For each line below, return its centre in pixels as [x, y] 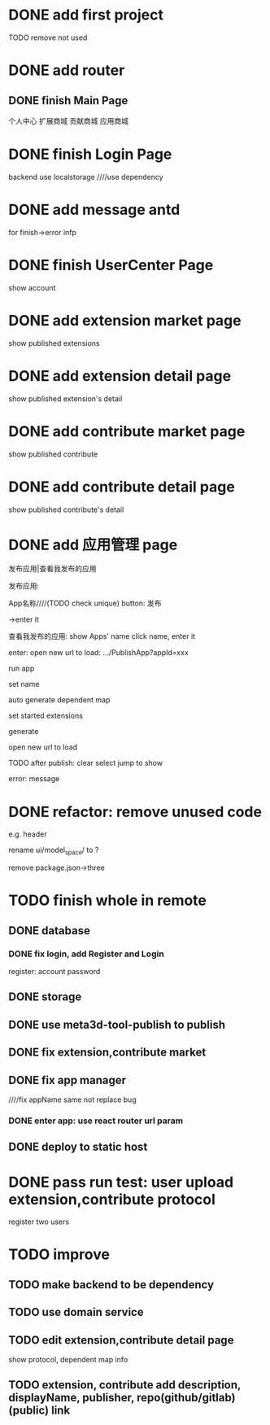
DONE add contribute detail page [122, 487]
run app [22, 668]
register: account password [54, 972]
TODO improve [59, 1255]
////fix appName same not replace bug [72, 1099]
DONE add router [67, 70]
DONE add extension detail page [120, 376]
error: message [34, 779]
